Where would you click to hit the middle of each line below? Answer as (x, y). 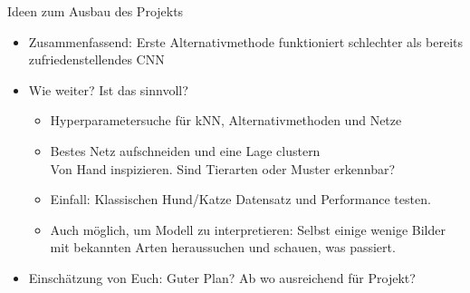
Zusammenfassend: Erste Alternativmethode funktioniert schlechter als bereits (246, 41)
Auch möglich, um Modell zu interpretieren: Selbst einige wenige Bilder (248, 229)
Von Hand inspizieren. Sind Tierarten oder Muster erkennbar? (223, 168)
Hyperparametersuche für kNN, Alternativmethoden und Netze (226, 120)
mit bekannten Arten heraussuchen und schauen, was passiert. (223, 247)
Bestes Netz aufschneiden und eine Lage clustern (185, 150)
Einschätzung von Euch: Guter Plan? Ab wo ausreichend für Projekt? (222, 277)
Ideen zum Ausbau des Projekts (96, 11)
